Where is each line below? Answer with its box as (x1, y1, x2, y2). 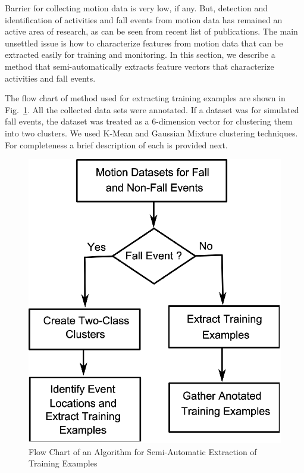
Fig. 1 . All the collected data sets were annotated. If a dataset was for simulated (5, 103, 299, 116)
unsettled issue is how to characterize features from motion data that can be (5, 36, 283, 49)
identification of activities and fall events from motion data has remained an (5, 13, 283, 26)
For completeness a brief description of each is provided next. (5, 138, 228, 151)
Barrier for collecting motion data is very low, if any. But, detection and (5, 2, 268, 14)
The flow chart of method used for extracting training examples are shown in (5, 92, 286, 104)
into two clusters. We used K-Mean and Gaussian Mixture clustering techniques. (5, 126, 298, 139)
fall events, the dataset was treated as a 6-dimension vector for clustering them (5, 115, 293, 127)
